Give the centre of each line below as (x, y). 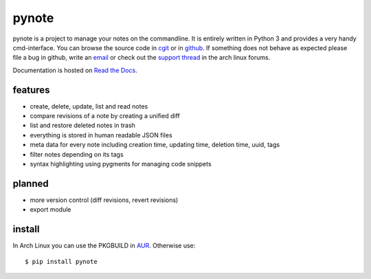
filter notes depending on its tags (77, 154)
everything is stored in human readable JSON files (101, 135)
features (31, 90)
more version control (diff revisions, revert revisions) (104, 200)
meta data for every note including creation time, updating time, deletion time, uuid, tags (155, 145)
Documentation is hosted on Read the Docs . (75, 70)
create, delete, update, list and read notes (89, 106)
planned (31, 183)
